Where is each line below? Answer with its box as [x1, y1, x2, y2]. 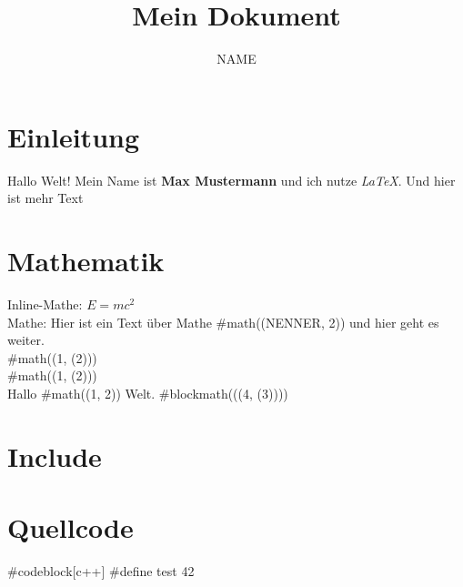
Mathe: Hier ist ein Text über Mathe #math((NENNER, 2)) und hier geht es [7, 312, 439, 331]
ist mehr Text [7, 188, 84, 207]
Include [7, 437, 102, 474]
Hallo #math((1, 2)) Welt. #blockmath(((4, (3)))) [7, 383, 288, 402]
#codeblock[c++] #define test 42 [7, 562, 195, 581]
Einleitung [7, 117, 140, 155]
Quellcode [7, 509, 134, 546]
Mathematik [7, 242, 165, 279]
